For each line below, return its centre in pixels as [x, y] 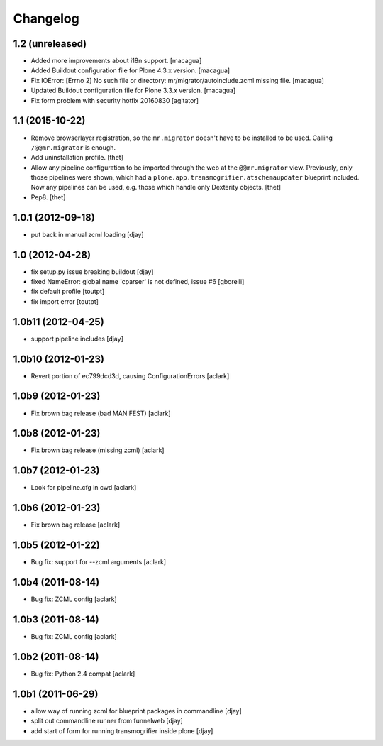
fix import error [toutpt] [65, 301]
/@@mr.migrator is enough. [73, 147]
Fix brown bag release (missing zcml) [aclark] [98, 450]
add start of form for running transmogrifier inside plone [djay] [122, 730]
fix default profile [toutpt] [68, 292]
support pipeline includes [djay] [77, 339]
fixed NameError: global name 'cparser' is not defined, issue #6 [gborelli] [138, 282]
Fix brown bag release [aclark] [76, 525]
